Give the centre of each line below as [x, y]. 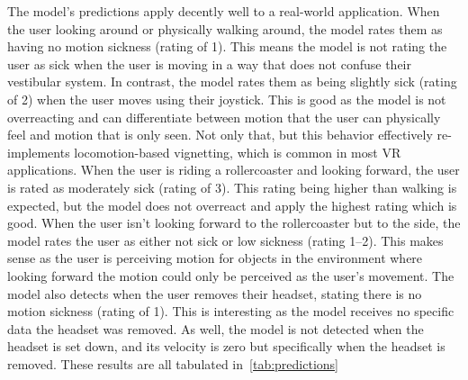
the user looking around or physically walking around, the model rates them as [225, 28]
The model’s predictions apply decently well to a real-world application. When [224, 11]
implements [39, 152]
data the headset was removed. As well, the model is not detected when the [216, 328]
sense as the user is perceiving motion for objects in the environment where [215, 258]
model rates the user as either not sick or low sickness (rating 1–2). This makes [225, 240]
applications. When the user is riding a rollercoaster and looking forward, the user [234, 170]
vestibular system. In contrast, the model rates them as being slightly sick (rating [232, 81]
